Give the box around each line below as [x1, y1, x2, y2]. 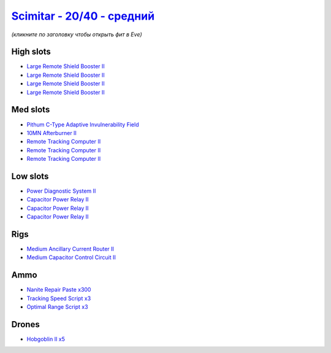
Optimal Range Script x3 [26, 303, 88, 311]
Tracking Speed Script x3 [26, 295, 91, 302]
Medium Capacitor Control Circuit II [26, 254, 116, 261]
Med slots [11, 104, 50, 115]
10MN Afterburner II [26, 129, 77, 136]
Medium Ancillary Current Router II [26, 246, 115, 253]
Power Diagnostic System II [26, 187, 96, 195]
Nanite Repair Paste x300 [26, 286, 91, 293]
